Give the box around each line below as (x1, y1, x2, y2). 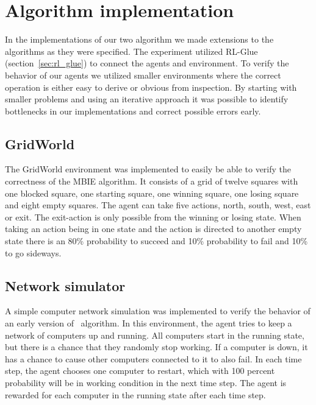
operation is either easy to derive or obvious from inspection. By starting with (5, 80, 297, 93)
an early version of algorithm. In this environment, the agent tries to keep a (5, 317, 292, 329)
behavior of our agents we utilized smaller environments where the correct (5, 68, 281, 81)
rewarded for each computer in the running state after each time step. (5, 388, 266, 401)
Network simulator (5, 276, 126, 295)
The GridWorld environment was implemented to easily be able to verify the (5, 163, 292, 175)
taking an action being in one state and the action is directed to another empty (5, 222, 302, 235)
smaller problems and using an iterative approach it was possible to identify (5, 93, 289, 105)
